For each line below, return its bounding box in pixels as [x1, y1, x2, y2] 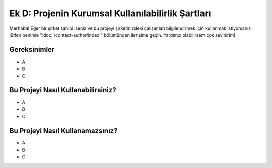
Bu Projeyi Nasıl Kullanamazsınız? [9, 127, 118, 135]
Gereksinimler [9, 45, 55, 54]
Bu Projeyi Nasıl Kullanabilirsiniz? [9, 86, 117, 94]
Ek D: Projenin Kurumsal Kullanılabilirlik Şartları [9, 8, 211, 19]
